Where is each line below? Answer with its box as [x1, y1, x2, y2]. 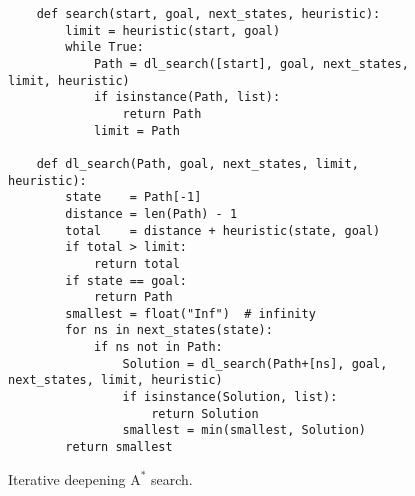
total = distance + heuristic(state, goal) [65, 223, 381, 238]
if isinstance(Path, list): [93, 90, 281, 105]
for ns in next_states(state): [65, 323, 273, 338]
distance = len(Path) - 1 [65, 206, 238, 221]
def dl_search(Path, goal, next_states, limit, [36, 156, 359, 171]
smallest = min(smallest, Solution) [122, 423, 366, 438]
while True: [65, 40, 145, 55]
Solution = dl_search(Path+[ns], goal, [122, 356, 388, 371]
